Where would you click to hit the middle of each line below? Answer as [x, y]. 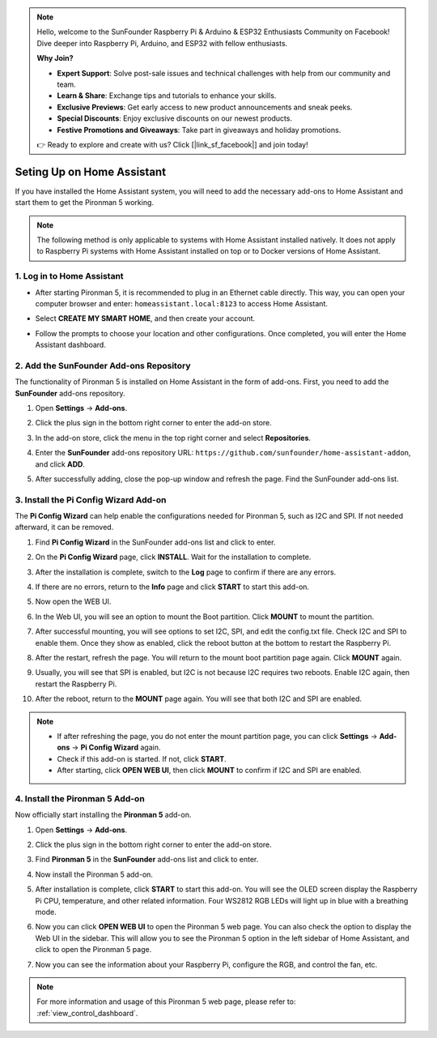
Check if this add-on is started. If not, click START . [142, 758]
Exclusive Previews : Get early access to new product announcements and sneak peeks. [205, 107]
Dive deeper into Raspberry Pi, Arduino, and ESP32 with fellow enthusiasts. [162, 43]
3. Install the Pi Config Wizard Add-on [91, 500]
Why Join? [55, 58]
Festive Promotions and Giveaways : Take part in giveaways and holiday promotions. [199, 130]
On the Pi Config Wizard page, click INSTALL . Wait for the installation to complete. [173, 557]
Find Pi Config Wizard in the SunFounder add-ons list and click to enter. [155, 542]
